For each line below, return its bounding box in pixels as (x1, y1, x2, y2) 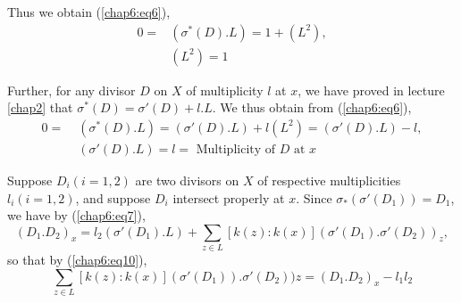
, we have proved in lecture (298, 80, 445, 99)
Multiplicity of (196, 143, 276, 156)
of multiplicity (186, 80, 264, 99)
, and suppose (75, 188, 151, 207)
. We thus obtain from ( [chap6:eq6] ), (212, 98, 412, 117)
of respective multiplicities (257, 170, 401, 189)
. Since (296, 188, 332, 207)
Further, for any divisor (7, 80, 136, 99)
